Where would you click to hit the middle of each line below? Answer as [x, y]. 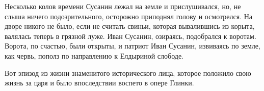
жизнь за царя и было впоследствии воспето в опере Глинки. [99, 83]
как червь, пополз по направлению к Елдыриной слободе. [94, 55]
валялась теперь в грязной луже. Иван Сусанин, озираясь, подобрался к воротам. [130, 36]
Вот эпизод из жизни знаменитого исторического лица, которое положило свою [128, 73]
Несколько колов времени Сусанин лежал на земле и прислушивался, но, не [123, 6]
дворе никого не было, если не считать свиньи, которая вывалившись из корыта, [130, 26]
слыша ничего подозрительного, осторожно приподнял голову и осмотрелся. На [129, 16]
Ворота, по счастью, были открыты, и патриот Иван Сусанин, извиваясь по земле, [133, 46]
